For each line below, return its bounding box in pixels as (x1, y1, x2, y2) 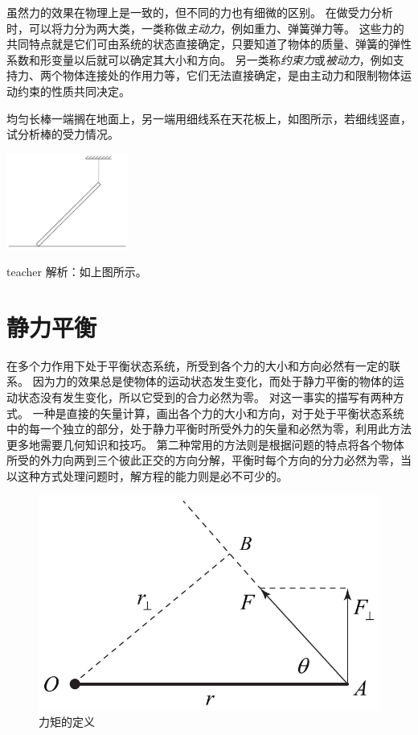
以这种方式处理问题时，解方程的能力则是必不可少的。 (6, 467, 288, 484)
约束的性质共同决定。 (17, 82, 130, 99)
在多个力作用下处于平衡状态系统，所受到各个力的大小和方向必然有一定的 (6, 357, 389, 374)
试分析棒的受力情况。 (6, 126, 119, 142)
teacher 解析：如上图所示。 (6, 263, 147, 279)
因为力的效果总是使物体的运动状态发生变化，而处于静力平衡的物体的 (32, 373, 393, 390)
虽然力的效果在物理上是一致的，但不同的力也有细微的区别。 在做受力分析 (6, 4, 393, 20)
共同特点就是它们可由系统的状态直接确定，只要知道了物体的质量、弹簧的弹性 (6, 35, 412, 52)
